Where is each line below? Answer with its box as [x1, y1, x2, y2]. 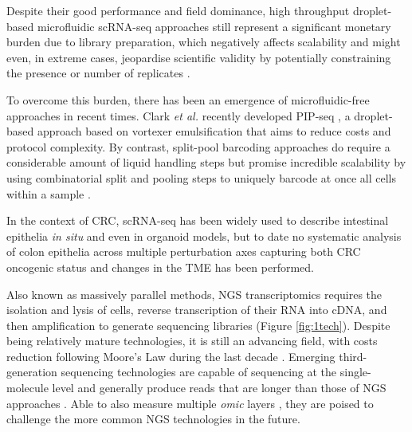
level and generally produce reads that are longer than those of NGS [52, 379, 386, 396]
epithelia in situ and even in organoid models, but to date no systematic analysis [6, 227, 402, 244]
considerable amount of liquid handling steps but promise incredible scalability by [6, 154, 406, 171]
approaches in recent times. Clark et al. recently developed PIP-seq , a [6, 107, 351, 124]
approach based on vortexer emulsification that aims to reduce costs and [37, 123, 391, 139]
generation [6, 363, 57, 380]
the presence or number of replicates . [6, 65, 190, 81]
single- [339, 363, 371, 380]
